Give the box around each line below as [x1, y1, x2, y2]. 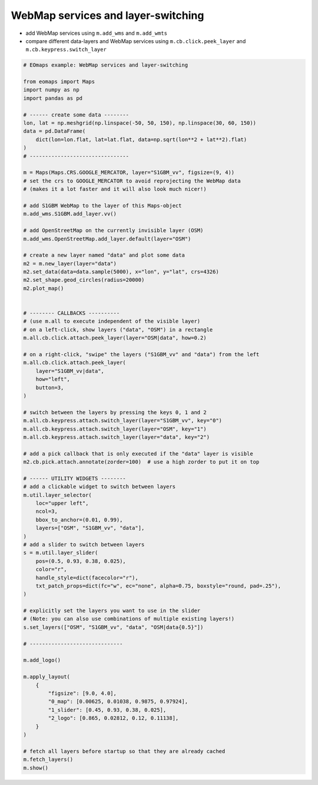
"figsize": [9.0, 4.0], [48, 690, 117, 696]
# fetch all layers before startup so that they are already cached [23, 748, 226, 754]
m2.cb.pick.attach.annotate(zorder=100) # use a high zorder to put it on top [23, 458, 260, 465]
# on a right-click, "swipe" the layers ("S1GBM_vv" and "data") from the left [23, 351, 260, 357]
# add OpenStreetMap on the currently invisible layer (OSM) [23, 227, 204, 234]
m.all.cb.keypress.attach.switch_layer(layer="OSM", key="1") [23, 425, 207, 432]
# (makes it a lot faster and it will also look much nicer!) [23, 186, 207, 193]
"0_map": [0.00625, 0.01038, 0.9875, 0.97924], [48, 698, 188, 705]
